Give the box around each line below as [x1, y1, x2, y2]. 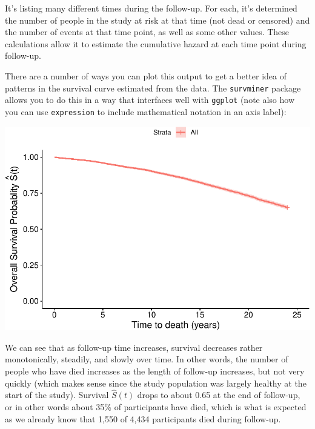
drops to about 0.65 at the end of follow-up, [137, 388, 300, 401]
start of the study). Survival [5, 388, 109, 401]
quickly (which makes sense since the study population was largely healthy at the [5, 376, 307, 389]
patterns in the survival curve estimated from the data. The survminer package [5, 81, 301, 94]
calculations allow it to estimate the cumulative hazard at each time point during [5, 37, 307, 50]
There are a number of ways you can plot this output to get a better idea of [5, 69, 287, 82]
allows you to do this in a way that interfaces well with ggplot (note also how [5, 93, 295, 106]
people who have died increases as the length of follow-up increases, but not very [5, 365, 305, 377]
